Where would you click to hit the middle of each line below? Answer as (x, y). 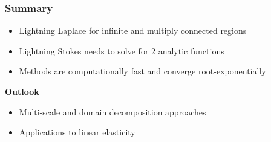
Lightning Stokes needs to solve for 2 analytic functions (122, 50)
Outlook (22, 91)
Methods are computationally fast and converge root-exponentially (142, 71)
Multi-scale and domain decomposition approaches (113, 111)
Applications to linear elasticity (77, 132)
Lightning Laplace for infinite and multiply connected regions (133, 31)
